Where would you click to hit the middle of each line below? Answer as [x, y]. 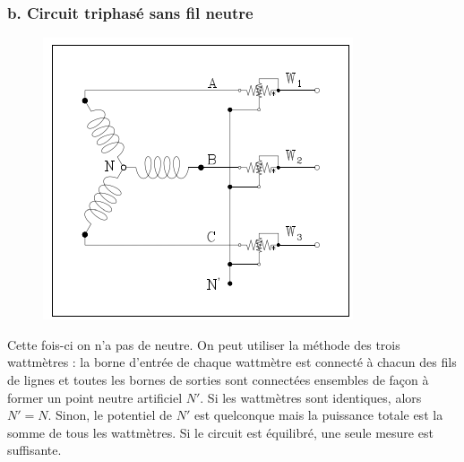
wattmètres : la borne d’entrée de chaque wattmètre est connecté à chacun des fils [232, 362]
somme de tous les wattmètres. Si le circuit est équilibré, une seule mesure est [220, 432]
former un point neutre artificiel [95, 397]
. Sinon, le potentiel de [110, 415]
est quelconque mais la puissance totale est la [318, 415]
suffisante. [34, 450]
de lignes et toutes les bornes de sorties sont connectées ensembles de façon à [218, 379]
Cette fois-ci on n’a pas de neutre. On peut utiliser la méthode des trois [204, 344]
